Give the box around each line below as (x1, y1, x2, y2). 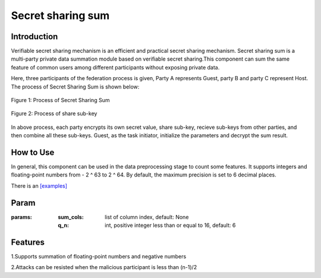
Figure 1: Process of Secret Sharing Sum (11, 97, 110, 104)
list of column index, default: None (105, 213, 189, 220)
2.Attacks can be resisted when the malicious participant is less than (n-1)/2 (11, 264, 197, 271)
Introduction (11, 31, 58, 42)
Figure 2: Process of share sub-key (11, 110, 97, 117)
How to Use (11, 147, 55, 157)
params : (11, 213, 33, 220)
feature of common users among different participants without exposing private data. (11, 64, 220, 71)
